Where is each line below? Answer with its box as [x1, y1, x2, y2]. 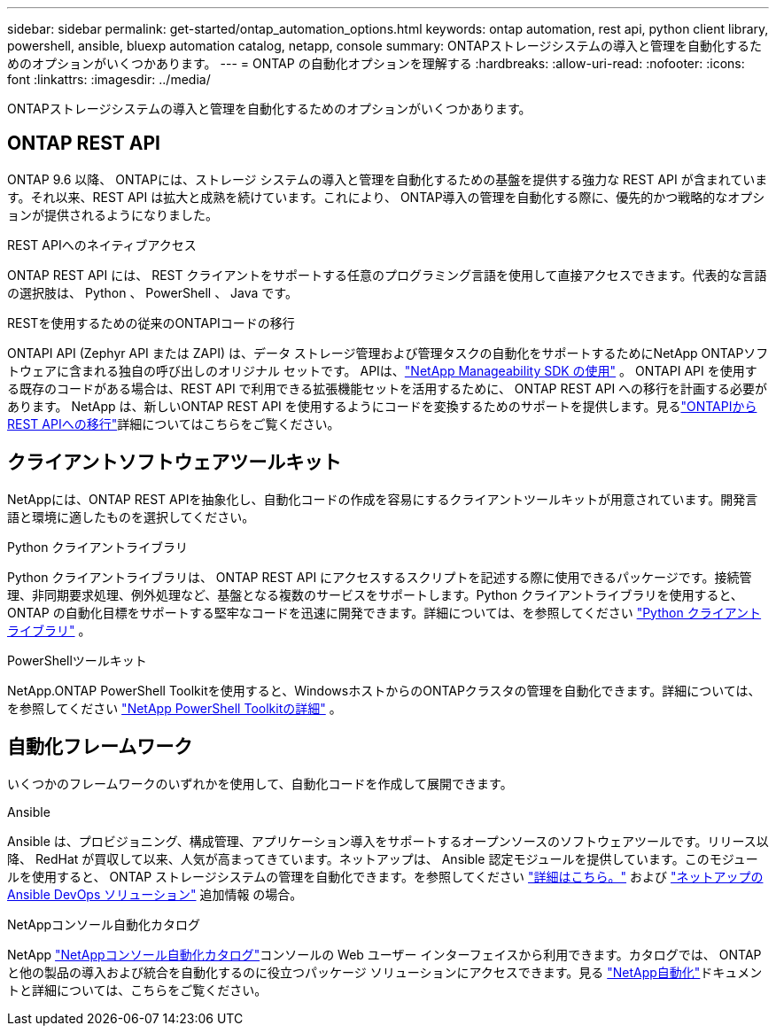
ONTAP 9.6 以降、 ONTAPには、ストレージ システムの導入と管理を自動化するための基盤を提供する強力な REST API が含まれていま [7, 171, 768, 187]
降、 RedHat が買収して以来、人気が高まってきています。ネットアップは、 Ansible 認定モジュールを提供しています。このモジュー [7, 850, 758, 866]
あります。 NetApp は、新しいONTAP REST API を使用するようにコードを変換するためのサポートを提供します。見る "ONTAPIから [7, 398, 757, 414]
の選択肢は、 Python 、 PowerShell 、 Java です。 [7, 284, 298, 300]
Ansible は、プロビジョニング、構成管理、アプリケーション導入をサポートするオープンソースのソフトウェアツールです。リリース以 [7, 833, 769, 849]
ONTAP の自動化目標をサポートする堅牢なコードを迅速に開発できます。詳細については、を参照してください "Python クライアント [7, 604, 762, 620]
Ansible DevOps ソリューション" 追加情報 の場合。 [7, 886, 303, 902]
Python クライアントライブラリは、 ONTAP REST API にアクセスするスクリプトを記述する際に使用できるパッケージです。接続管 [7, 569, 752, 585]
